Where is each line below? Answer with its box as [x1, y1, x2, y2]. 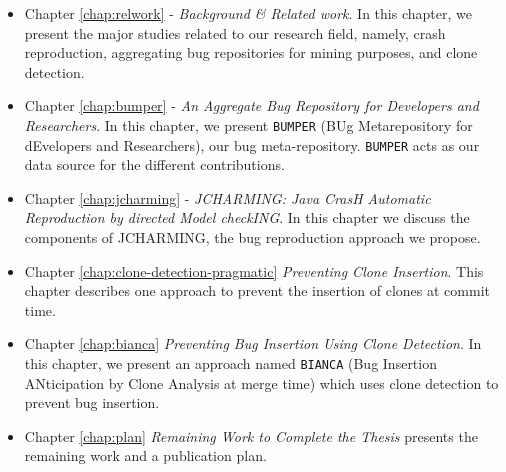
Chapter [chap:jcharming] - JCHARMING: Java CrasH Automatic [24, 187, 431, 208]
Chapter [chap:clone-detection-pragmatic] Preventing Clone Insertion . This [24, 260, 484, 281]
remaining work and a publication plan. [24, 445, 267, 466]
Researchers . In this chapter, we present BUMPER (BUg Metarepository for [24, 114, 473, 135]
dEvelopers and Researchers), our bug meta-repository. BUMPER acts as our [24, 134, 480, 155]
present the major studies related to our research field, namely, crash [24, 22, 446, 43]
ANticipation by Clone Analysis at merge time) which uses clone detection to [24, 372, 499, 393]
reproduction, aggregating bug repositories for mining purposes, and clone [24, 42, 478, 63]
